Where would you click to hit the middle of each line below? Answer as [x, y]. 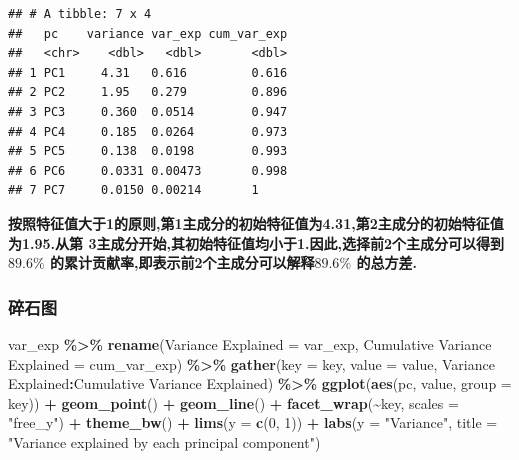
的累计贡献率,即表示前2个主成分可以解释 [182, 262]
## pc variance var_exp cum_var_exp [148, 33]
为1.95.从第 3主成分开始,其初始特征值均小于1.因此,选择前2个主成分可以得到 [256, 242]
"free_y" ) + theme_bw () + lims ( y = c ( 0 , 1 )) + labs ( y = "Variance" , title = [253, 422]
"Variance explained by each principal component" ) [164, 441]
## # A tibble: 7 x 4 [80, 14]
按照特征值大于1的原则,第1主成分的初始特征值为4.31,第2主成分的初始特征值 [256, 222]
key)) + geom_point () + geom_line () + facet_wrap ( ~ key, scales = [233, 402]
